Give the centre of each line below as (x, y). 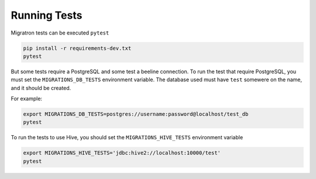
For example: (27, 99)
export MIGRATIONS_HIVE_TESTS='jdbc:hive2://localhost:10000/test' (122, 153)
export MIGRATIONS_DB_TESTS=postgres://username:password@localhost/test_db (136, 114)
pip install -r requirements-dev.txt (77, 48)
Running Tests (47, 15)
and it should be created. (41, 88)
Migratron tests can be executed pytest (60, 33)
